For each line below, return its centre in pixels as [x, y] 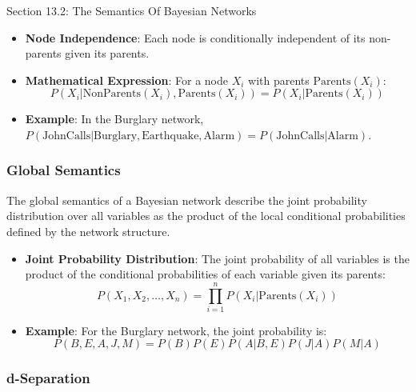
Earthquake [170, 136]
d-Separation [48, 378]
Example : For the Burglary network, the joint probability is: [176, 330]
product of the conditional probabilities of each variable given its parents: [205, 274]
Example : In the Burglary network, [114, 119]
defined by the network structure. [88, 231]
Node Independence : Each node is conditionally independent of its [195, 37]
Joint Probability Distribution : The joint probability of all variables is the [217, 258]
